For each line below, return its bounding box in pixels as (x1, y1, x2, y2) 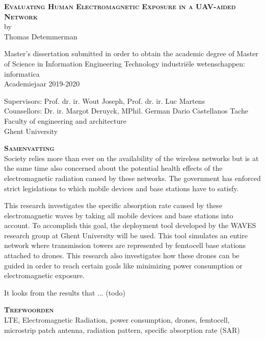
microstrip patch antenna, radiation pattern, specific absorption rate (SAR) (4, 324, 240, 335)
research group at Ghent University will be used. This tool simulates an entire (4, 230, 248, 240)
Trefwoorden (4, 304, 54, 315)
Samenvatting (4, 143, 55, 153)
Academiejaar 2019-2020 (4, 78, 80, 89)
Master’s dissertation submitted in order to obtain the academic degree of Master (4, 48, 258, 59)
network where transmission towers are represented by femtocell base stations (4, 240, 246, 251)
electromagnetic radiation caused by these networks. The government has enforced (4, 172, 261, 183)
